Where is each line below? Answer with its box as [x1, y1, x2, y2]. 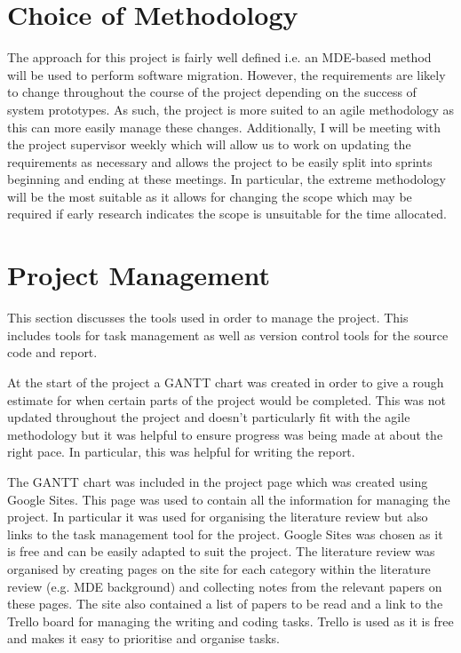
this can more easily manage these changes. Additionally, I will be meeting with [7, 117, 441, 136]
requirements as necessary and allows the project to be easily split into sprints [7, 152, 433, 171]
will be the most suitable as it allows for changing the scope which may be [7, 187, 412, 205]
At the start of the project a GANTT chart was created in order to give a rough [7, 372, 444, 391]
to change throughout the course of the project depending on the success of [7, 83, 417, 101]
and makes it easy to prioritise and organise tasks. [7, 629, 281, 648]
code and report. [7, 343, 98, 362]
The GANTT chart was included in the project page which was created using [7, 472, 428, 490]
